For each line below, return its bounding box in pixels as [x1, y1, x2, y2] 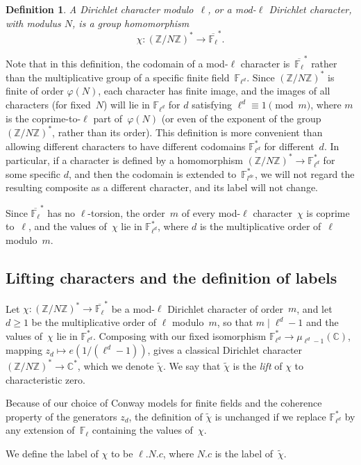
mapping [6, 343, 42, 357]
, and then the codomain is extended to [69, 166, 237, 181]
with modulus [6, 15, 61, 30]
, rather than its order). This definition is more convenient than [52, 124, 323, 139]
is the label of [215, 446, 273, 461]
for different [264, 138, 314, 153]
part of [93, 111, 123, 125]
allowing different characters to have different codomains [6, 138, 246, 153]
